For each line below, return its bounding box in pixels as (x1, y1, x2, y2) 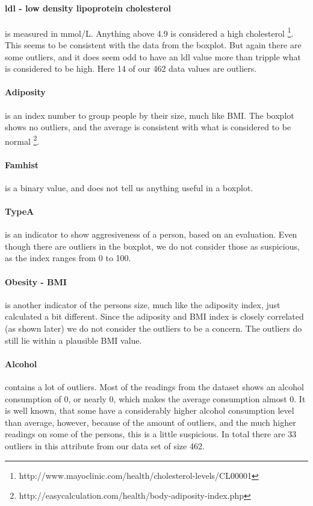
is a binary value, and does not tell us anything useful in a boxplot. (5, 181, 253, 194)
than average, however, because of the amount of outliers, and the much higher (5, 416, 296, 428)
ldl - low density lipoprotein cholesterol (5, 1, 171, 14)
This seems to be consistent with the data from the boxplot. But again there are (5, 39, 302, 51)
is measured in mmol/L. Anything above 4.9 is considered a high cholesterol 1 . (5, 25, 294, 39)
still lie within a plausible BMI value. (5, 334, 142, 346)
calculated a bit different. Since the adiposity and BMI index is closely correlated (5, 310, 304, 323)
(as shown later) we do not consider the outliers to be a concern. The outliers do (5, 322, 302, 335)
